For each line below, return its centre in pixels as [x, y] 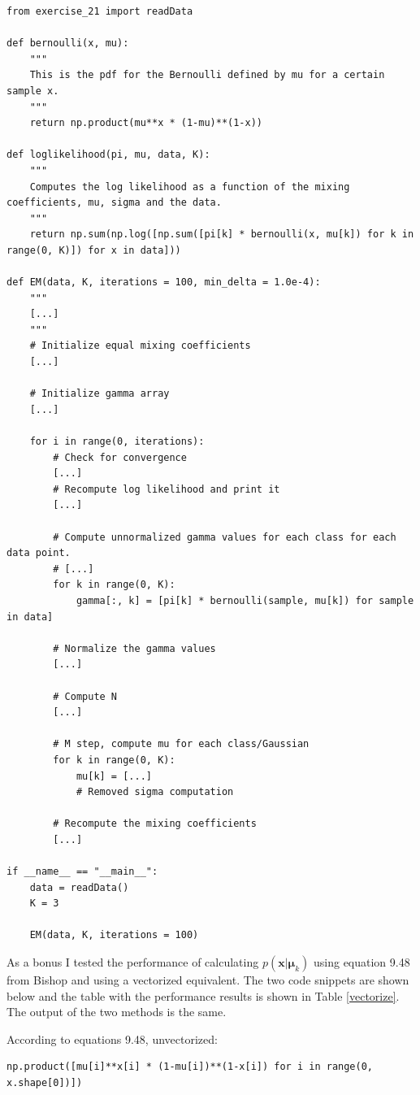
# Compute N [85, 696]
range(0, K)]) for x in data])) [94, 250]
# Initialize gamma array [100, 394]
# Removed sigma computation [155, 792]
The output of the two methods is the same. [117, 1012]
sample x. [33, 91]
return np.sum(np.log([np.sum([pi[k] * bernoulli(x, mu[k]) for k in [222, 235]
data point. [39, 553]
